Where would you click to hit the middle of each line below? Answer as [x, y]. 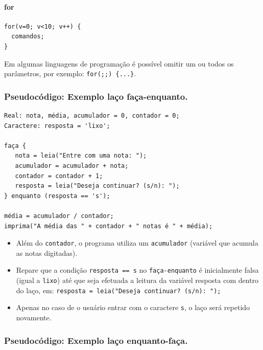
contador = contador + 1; [59, 176]
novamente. [34, 318]
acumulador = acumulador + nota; [72, 166]
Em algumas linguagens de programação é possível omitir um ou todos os [119, 63]
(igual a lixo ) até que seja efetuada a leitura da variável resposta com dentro [137, 280]
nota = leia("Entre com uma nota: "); [81, 156]
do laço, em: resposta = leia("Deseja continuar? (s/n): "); [118, 290]
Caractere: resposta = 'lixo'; [57, 126]
